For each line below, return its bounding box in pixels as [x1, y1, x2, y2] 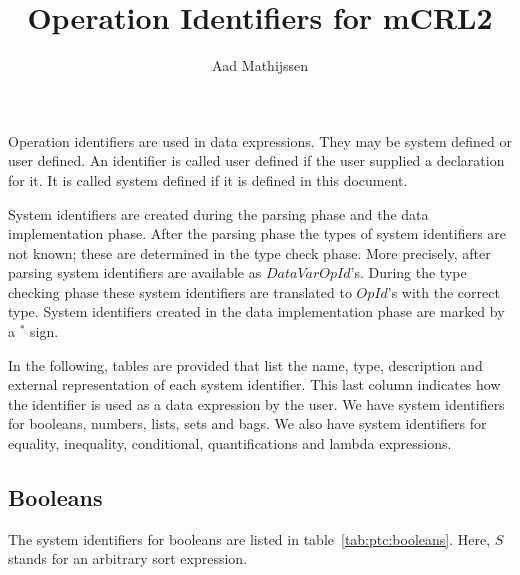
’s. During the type [350, 262, 467, 283]
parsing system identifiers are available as [8, 262, 262, 283]
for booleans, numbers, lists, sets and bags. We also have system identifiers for [8, 413, 487, 434]
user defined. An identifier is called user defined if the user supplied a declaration [8, 150, 505, 171]
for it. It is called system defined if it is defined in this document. [8, 169, 408, 190]
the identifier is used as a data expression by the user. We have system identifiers [8, 393, 505, 414]
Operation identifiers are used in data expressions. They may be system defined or [8, 130, 512, 151]
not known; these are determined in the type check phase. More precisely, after [8, 242, 491, 263]
